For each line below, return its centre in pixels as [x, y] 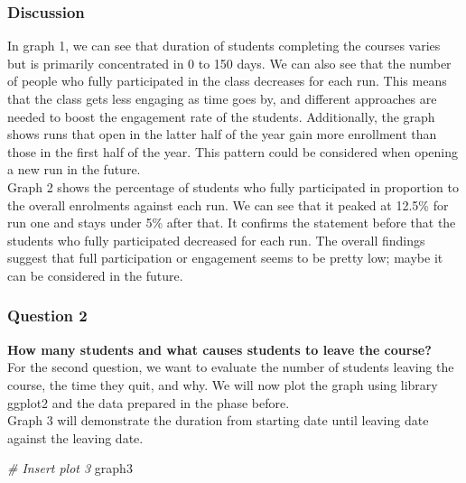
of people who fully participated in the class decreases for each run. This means [227, 81]
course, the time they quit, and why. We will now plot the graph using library [223, 384]
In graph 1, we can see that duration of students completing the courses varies [224, 46]
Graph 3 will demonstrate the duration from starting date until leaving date [218, 420]
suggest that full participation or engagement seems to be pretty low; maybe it [225, 258]
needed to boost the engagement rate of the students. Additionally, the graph [221, 116]
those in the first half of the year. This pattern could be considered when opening [233, 151]
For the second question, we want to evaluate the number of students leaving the [231, 367]
